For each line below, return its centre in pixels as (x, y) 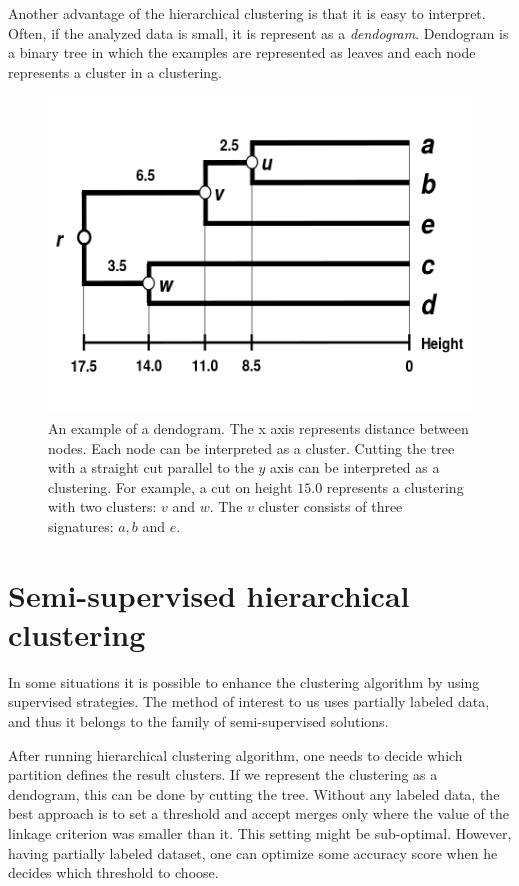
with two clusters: (102, 506)
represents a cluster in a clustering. (115, 71)
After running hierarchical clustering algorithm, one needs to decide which (235, 754)
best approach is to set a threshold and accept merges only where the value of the (258, 813)
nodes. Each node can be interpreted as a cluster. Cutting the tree (251, 447)
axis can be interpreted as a (355, 467)
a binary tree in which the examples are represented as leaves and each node (242, 52)
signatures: (81, 525)
